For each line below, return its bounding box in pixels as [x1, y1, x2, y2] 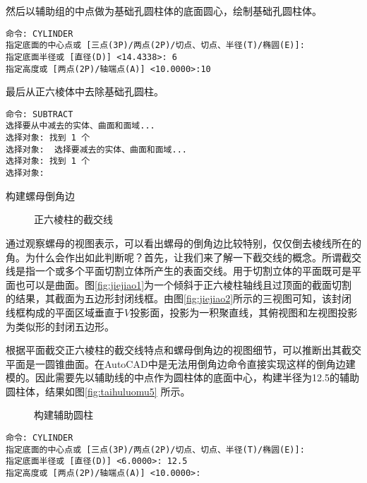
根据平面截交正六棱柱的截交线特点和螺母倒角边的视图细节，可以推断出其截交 [6, 342, 361, 357]
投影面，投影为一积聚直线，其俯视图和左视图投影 [130, 304, 358, 319]
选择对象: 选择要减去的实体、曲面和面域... [6, 144, 187, 155]
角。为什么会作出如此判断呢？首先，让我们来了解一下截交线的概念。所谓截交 [6, 249, 361, 264]
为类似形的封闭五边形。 [6, 318, 114, 333]
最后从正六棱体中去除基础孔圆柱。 [6, 84, 164, 99]
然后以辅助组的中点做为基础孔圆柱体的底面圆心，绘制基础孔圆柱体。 [6, 4, 322, 18]
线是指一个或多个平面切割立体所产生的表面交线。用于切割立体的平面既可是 [6, 263, 351, 278]
